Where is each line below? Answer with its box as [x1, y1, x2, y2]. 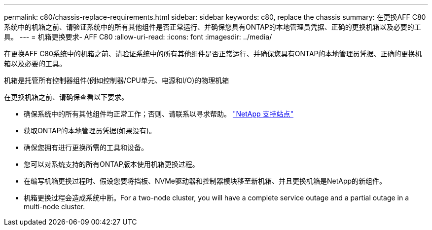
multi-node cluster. [24, 202, 85, 211]
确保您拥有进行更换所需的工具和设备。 [24, 143, 148, 152]
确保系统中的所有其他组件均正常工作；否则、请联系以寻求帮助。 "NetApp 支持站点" [24, 110, 294, 118]
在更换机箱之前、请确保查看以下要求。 [4, 93, 128, 101]
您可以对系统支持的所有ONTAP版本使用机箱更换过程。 [24, 160, 199, 168]
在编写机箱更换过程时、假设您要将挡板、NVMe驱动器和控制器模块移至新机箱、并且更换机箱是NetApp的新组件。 [24, 177, 387, 185]
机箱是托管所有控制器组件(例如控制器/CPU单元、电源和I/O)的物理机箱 [4, 76, 229, 84]
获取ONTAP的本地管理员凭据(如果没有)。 [24, 126, 156, 135]
